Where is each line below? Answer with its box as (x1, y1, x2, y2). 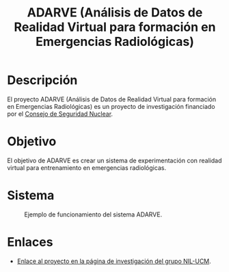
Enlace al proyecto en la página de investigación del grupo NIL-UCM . (16, 257, 212, 265)
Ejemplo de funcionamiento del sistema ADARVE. (24, 210, 163, 219)
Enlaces (7, 234, 53, 249)
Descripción (7, 73, 78, 88)
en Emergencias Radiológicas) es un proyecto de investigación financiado (7, 102, 215, 110)
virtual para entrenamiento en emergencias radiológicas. (7, 163, 166, 172)
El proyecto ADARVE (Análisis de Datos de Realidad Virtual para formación (7, 95, 217, 103)
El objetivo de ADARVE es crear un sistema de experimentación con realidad (7, 156, 222, 164)
